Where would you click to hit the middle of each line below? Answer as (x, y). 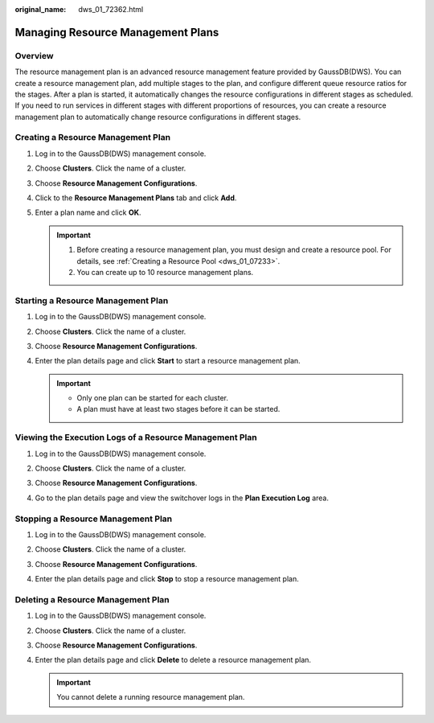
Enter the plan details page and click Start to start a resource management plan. (168, 361)
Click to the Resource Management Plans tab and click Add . (136, 198)
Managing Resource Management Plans (117, 32)
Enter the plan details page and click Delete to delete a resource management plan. (173, 660)
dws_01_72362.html (111, 9)
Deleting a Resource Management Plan (92, 599)
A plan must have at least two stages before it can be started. (178, 409)
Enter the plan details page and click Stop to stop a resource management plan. (167, 579)
